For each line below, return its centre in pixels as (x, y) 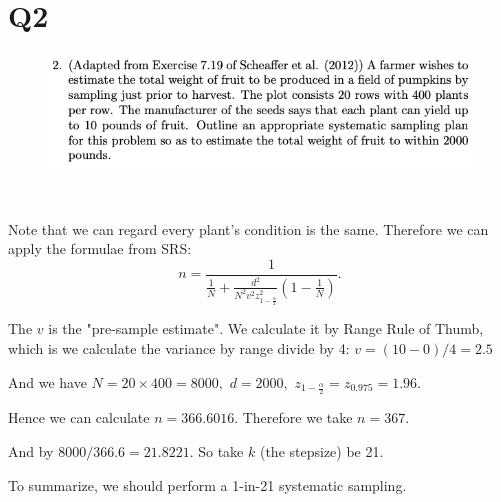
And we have (47, 381)
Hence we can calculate (79, 417)
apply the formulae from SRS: (100, 248)
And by (31, 450)
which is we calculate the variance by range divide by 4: (179, 347)
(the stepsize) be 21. (321, 450)
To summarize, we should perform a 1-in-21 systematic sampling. (207, 484)
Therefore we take (297, 417)
